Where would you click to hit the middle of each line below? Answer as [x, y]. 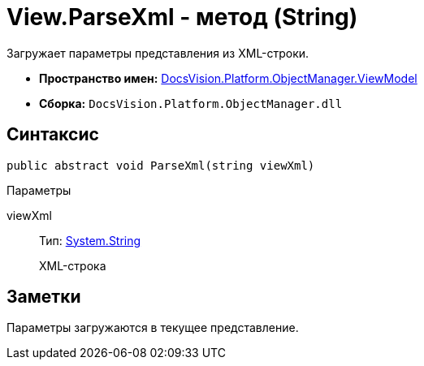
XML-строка [73, 265]
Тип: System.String [90, 240]
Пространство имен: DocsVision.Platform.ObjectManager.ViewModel [228, 78]
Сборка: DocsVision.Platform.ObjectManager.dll [191, 103]
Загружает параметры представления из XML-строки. [158, 53]
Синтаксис [53, 135]
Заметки [44, 297]
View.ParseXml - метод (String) [182, 17]
